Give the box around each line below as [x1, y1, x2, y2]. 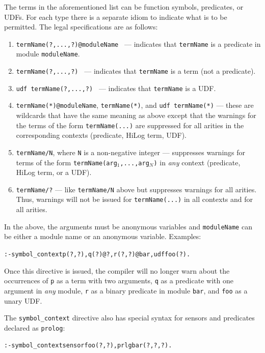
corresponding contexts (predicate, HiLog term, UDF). [16, 130, 187, 140]
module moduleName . [16, 48, 80, 59]
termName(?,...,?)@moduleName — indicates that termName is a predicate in [16, 38, 261, 49]
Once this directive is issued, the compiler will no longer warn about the [4, 265, 230, 276]
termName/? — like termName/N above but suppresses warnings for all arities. [16, 184, 257, 194]
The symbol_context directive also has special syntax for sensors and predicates [4, 312, 255, 323]
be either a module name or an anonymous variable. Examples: [4, 231, 201, 242]
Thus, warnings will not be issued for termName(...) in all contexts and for [16, 194, 253, 204]
